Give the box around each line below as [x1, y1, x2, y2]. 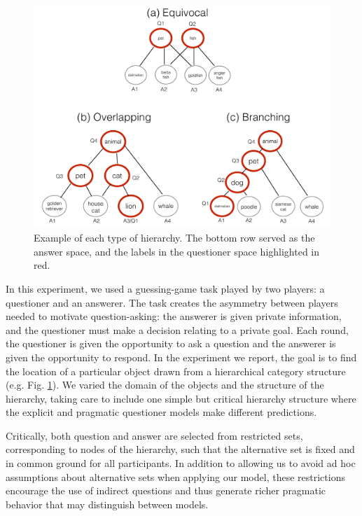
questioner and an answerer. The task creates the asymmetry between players [6, 295, 338, 309]
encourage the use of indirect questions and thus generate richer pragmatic [6, 483, 326, 498]
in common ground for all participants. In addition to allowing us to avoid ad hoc [6, 456, 356, 470]
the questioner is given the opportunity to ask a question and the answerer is [6, 336, 336, 351]
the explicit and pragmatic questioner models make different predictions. [6, 405, 317, 419]
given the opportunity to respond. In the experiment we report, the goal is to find [6, 349, 357, 364]
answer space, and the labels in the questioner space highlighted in [34, 244, 320, 258]
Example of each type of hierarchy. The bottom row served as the [34, 230, 315, 245]
